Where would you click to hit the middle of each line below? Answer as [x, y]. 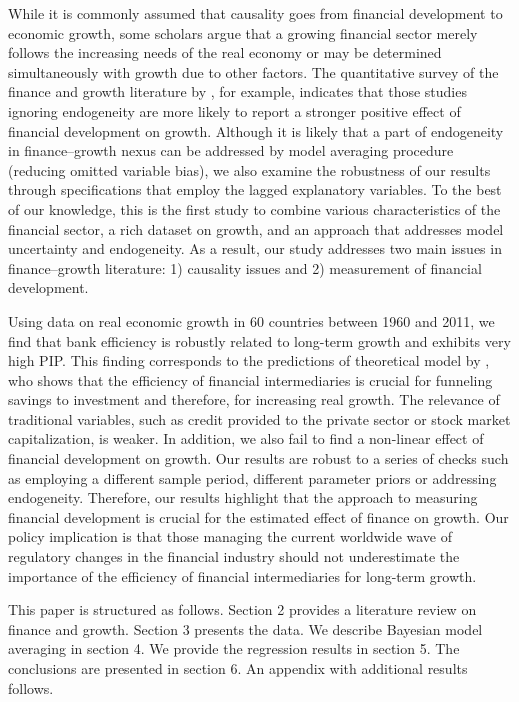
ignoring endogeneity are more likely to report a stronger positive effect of [234, 110]
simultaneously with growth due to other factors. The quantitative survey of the [253, 71]
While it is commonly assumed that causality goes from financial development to [255, 13]
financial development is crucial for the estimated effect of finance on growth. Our [258, 516]
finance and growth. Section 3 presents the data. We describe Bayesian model [245, 628]
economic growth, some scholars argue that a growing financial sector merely [243, 32]
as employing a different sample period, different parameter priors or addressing [252, 477]
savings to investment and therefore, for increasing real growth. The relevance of [254, 399]
